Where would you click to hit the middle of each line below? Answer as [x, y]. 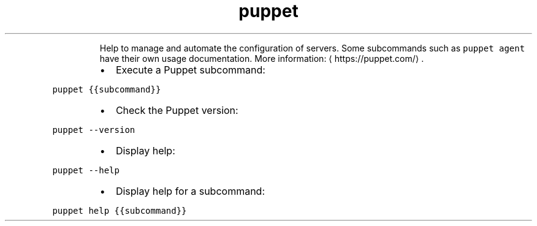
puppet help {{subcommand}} [120, 210]
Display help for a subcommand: [190, 191]
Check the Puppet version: [177, 110]
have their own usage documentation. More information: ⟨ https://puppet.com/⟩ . [262, 58]
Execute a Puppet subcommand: [190, 70]
